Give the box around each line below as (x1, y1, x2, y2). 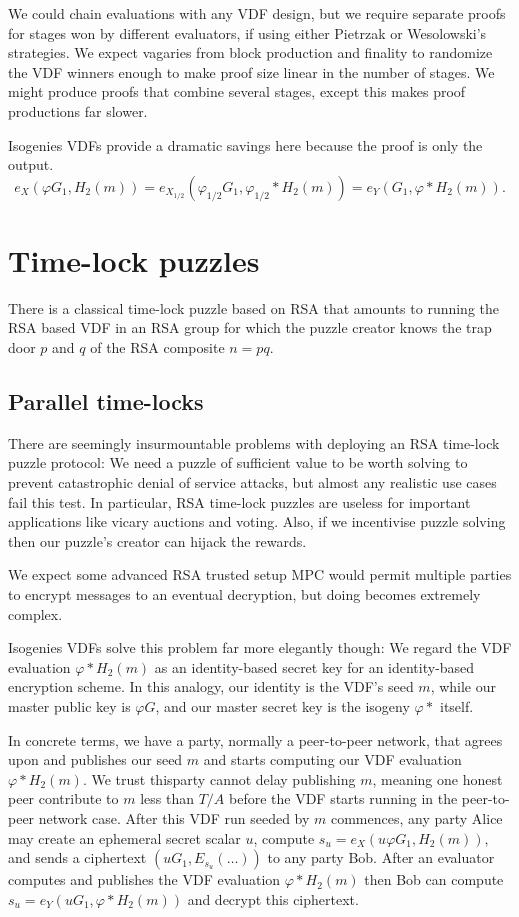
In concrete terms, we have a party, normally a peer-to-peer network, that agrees (8, 729, 503, 750)
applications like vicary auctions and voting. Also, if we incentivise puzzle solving (8, 511, 506, 532)
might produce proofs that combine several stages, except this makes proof (8, 81, 466, 102)
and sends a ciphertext (8, 847, 147, 868)
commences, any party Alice (330, 807, 503, 828)
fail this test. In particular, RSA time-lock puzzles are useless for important (8, 491, 471, 512)
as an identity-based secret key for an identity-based (154, 656, 475, 677)
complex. (8, 603, 63, 624)
